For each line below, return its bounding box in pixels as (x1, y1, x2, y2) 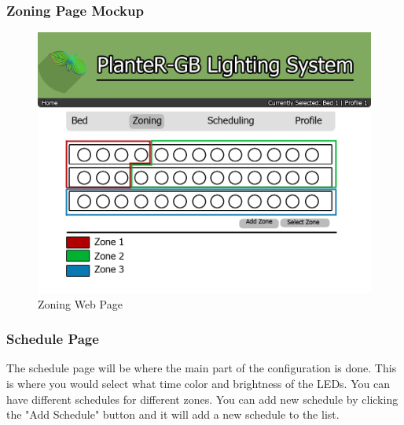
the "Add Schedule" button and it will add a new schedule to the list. (6, 406, 340, 423)
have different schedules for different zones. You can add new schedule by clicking (6, 390, 398, 407)
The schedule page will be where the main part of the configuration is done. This (6, 360, 397, 376)
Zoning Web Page (38, 295, 123, 312)
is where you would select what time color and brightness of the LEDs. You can (6, 375, 390, 392)
